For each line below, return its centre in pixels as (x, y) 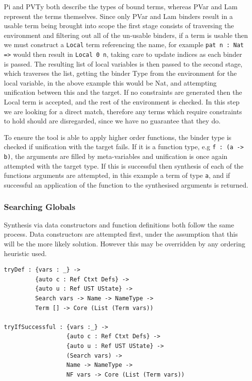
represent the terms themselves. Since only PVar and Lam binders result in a (118, 16)
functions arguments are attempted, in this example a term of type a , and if (117, 175)
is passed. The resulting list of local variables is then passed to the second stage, (123, 63)
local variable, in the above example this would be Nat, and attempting (110, 82)
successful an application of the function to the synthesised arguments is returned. (126, 185)
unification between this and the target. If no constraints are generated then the (123, 92)
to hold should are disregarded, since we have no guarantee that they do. (112, 121)
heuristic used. (25, 253)
